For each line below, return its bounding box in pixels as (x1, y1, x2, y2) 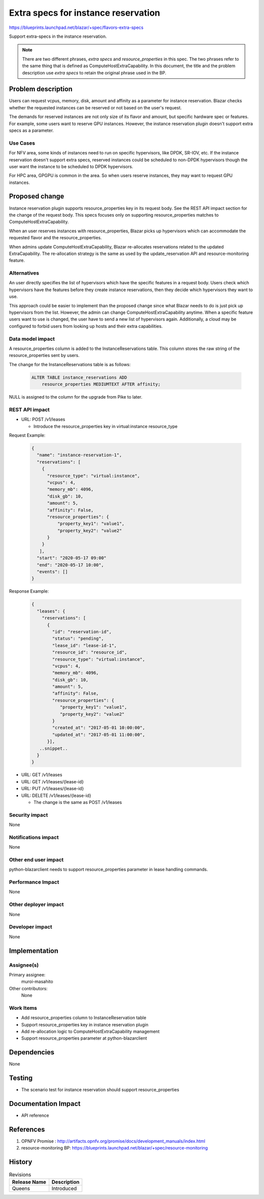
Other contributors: (9, 985, 48, 991)
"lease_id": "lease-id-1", (52, 643, 117, 648)
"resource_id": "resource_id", (52, 649, 127, 655)
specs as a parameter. (9, 127, 54, 133)
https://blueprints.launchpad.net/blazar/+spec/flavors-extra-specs (9, 25, 144, 30)
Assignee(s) (9, 961, 39, 968)
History (9, 1158, 33, 1166)
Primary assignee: (9, 972, 46, 977)
